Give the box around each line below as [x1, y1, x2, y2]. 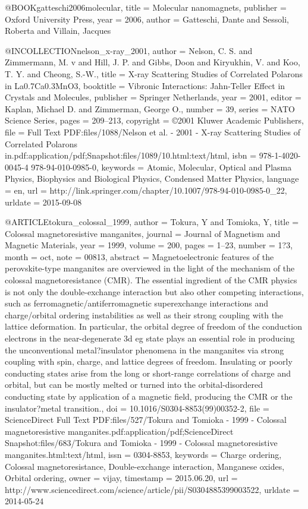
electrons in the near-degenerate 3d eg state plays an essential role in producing [5, 332, 295, 344]
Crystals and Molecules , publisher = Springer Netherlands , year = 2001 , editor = [5, 91, 301, 103]
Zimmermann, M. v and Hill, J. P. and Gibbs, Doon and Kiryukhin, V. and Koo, [5, 56, 300, 68]
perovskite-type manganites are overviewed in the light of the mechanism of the [5, 262, 295, 274]
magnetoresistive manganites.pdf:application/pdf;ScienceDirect [5, 425, 234, 437]
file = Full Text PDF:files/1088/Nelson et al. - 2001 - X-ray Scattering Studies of [5, 125, 300, 138]
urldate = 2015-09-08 [5, 195, 82, 208]
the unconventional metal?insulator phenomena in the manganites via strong [5, 343, 284, 356]
